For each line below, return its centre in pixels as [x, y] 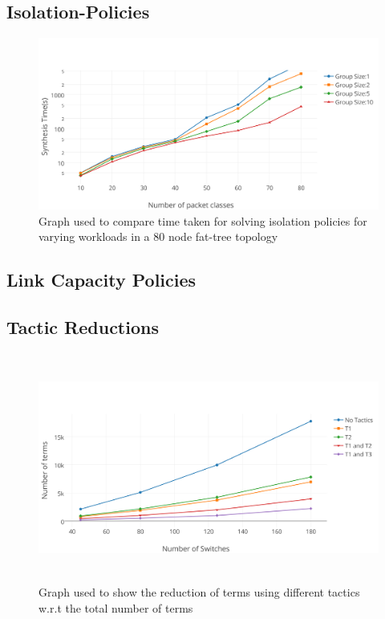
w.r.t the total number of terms [116, 607]
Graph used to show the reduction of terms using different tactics [199, 592]
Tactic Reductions [83, 327]
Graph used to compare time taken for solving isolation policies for [203, 220]
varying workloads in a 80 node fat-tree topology [158, 236]
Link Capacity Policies [101, 280]
